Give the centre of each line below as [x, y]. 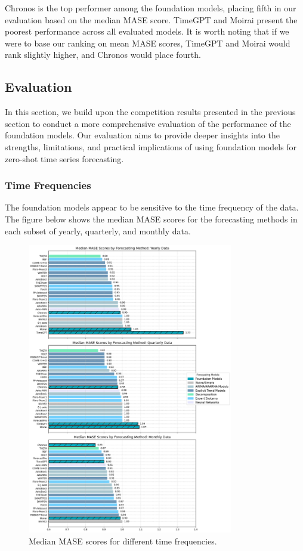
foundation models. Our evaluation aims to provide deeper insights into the [142, 135]
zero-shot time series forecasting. [64, 158]
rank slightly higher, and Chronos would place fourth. [103, 55]
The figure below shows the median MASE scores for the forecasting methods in [151, 219]
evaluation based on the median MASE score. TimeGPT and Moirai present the [151, 19]
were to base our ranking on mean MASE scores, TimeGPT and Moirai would [148, 43]
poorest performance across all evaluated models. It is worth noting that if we [147, 31]
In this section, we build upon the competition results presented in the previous [150, 112]
